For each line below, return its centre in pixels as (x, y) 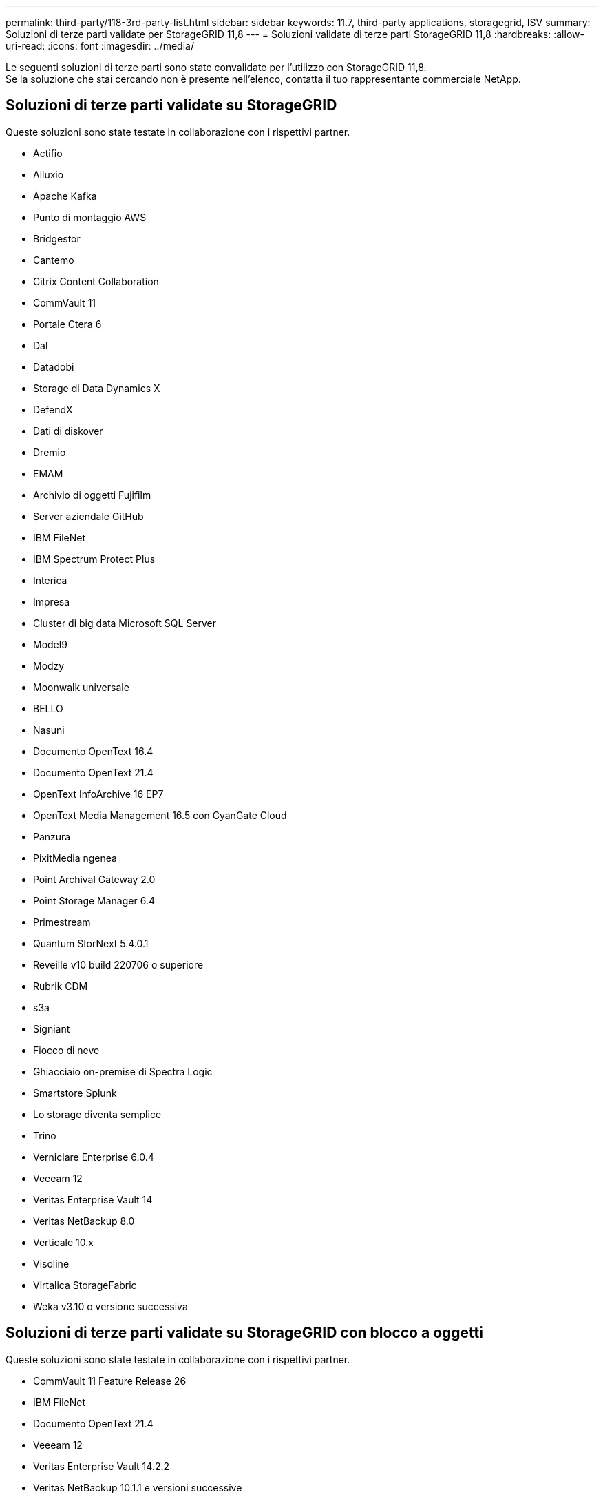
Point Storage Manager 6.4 (94, 900)
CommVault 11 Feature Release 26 (110, 1381)
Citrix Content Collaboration (96, 281)
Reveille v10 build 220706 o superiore (118, 964)
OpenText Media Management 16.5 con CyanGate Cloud (160, 815)
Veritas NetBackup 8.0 (84, 1221)
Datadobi (54, 366)
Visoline (51, 1263)
